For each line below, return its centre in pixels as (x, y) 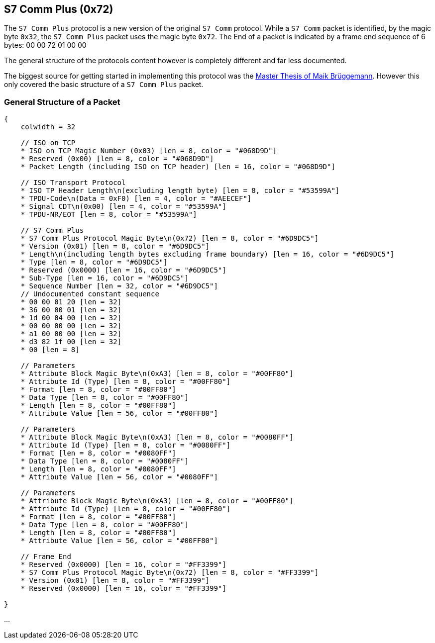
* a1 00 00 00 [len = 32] (71, 334)
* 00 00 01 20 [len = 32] (71, 302)
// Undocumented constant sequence (90, 294)
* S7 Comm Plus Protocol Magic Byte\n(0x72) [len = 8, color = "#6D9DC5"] (170, 238)
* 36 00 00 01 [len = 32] (71, 310)
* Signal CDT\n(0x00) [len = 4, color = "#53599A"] (123, 207)
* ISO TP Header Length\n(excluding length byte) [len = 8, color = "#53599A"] (180, 191)
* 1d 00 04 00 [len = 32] (71, 318)
